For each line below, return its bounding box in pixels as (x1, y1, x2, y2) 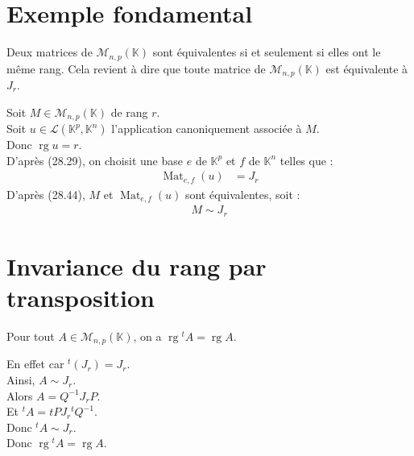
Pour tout (6, 328, 55, 344)
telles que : (279, 151, 333, 168)
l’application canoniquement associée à (111, 120, 302, 137)
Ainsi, (6, 371, 35, 388)
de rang (110, 103, 148, 120)
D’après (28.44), (6, 185, 85, 202)
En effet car (6, 355, 64, 372)
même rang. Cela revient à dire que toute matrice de (6, 60, 266, 77)
